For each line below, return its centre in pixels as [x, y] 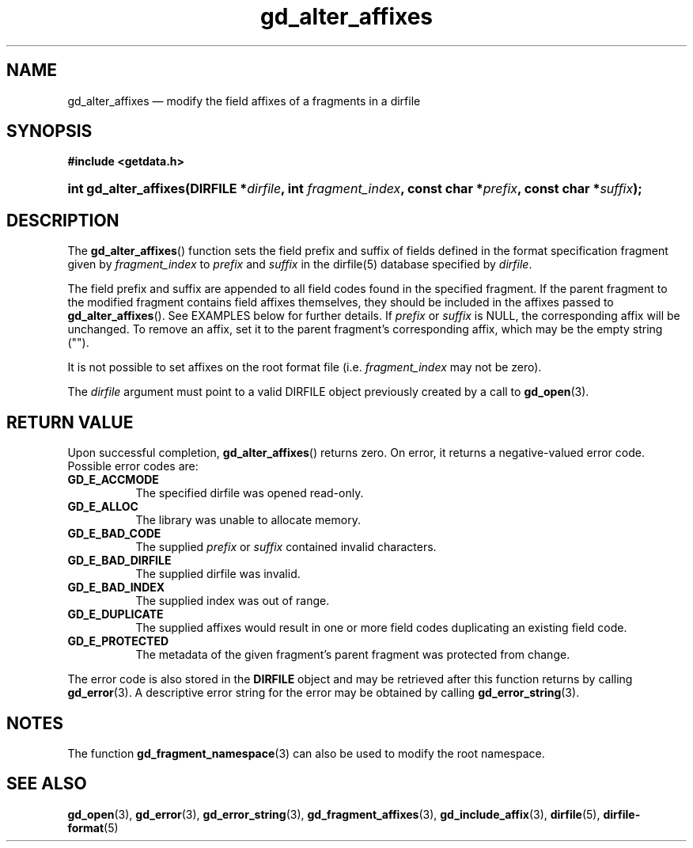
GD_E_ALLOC [103, 507]
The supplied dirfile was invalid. [218, 574]
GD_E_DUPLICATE [116, 614]
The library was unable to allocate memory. [248, 520]
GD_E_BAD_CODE [114, 534]
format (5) [93, 827]
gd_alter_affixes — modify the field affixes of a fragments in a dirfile [244, 101]
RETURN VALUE [70, 422]
